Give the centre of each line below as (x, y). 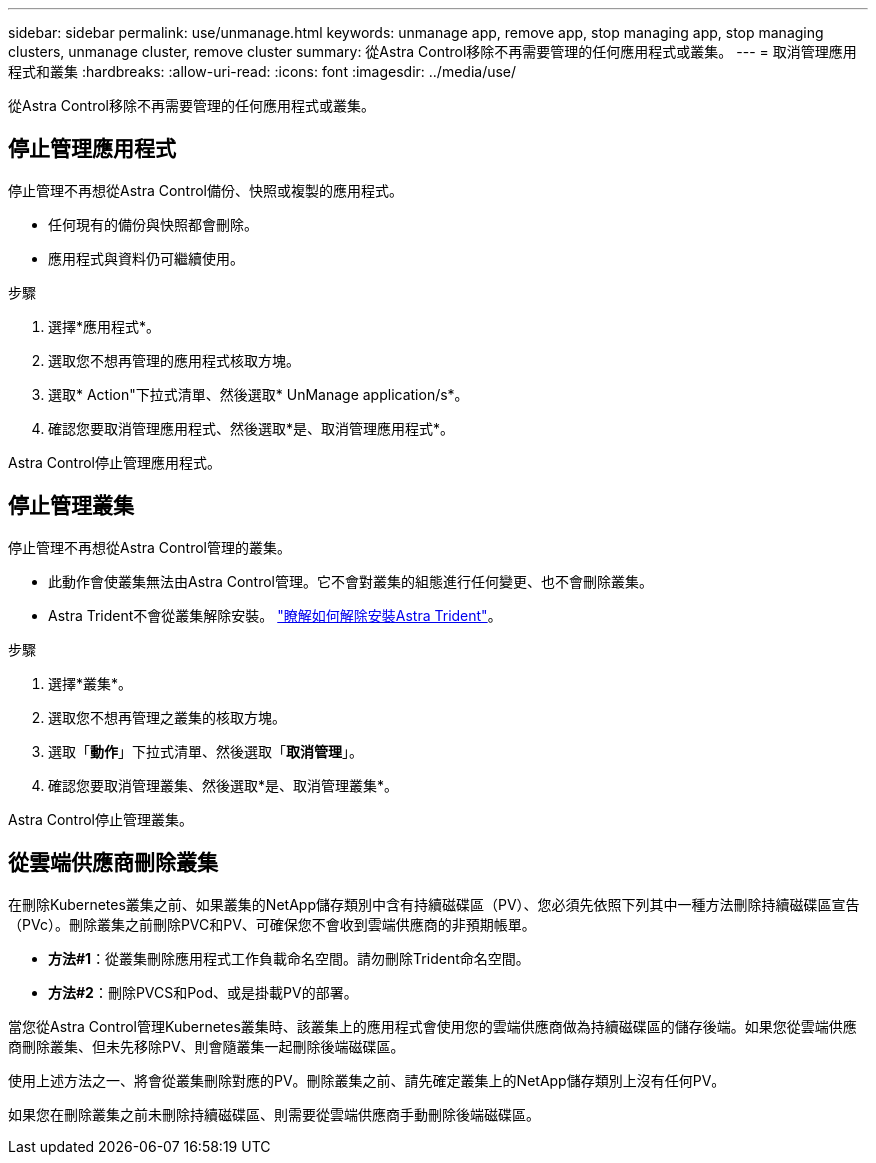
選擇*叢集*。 (90, 683)
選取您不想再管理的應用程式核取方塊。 (174, 360)
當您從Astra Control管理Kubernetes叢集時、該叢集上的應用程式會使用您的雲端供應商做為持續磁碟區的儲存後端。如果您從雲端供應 (432, 1026)
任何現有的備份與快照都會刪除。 (153, 224)
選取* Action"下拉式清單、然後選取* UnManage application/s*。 (258, 394)
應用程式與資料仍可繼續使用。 (146, 258)
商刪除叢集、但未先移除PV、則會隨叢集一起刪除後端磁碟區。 (206, 1046)
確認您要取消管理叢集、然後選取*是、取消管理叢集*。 (223, 785)
